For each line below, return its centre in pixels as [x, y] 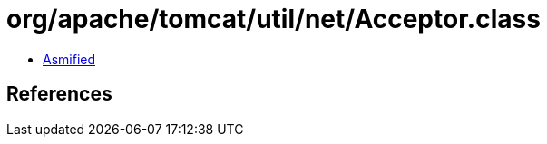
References [59, 94]
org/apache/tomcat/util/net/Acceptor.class [273, 19]
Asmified [69, 59]
